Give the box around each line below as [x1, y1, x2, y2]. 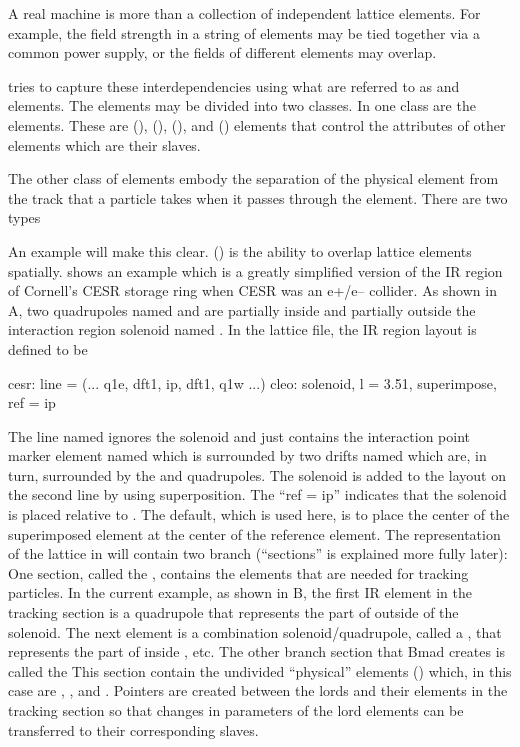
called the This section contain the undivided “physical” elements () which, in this [8, 660, 512, 681]
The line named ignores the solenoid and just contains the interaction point [8, 425, 471, 446]
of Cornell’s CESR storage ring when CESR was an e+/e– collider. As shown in [8, 280, 497, 301]
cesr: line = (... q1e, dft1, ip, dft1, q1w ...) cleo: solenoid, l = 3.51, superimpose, [8, 372, 497, 393]
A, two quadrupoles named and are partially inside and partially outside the [8, 299, 476, 320]
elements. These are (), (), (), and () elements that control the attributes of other [8, 114, 506, 135]
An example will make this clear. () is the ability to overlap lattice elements [8, 240, 472, 261]
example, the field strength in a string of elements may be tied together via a [8, 22, 481, 43]
